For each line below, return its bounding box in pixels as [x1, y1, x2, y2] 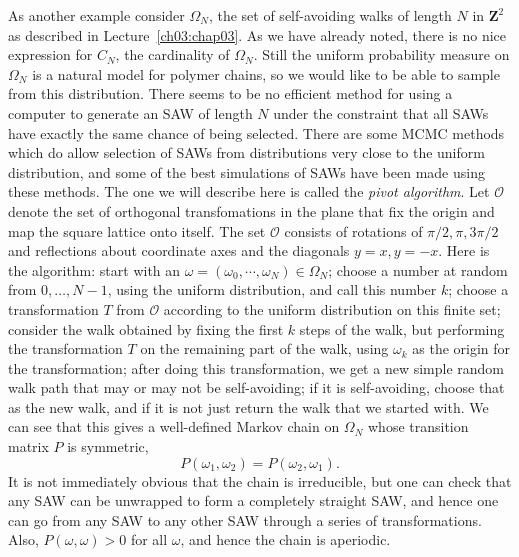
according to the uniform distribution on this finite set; [163, 298, 501, 319]
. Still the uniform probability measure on [253, 44, 510, 65]
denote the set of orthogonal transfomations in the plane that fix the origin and [8, 200, 495, 221]
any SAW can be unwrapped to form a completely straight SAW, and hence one [8, 490, 499, 511]
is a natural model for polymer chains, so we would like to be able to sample [32, 63, 500, 84]
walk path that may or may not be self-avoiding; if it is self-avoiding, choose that [8, 377, 505, 398]
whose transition [367, 416, 469, 437]
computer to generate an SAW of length [8, 102, 253, 123]
